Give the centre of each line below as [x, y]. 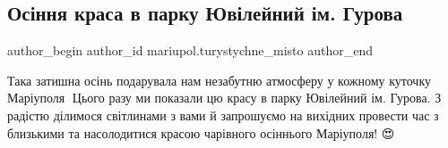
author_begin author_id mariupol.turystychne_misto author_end [190, 50]
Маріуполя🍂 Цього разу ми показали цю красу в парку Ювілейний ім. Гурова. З [224, 98]
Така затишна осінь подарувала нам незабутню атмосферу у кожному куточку [220, 80]
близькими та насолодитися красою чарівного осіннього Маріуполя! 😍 [201, 132]
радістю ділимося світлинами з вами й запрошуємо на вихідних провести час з [223, 115]
